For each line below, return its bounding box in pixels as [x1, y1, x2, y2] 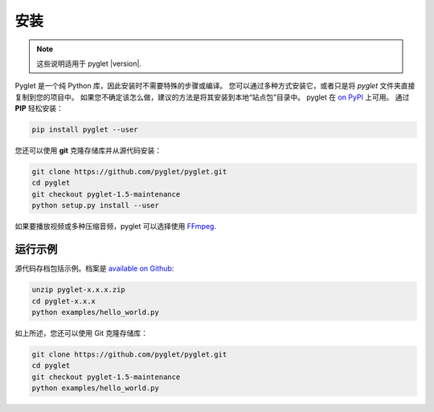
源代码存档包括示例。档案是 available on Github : [14, 263, 174, 273]
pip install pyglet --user [31, 125, 138, 134]
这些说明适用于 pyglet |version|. [36, 59, 142, 68]
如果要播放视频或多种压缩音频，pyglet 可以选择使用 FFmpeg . [14, 222, 217, 231]
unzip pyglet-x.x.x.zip [31, 285, 126, 295]
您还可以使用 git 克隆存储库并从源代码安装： [14, 145, 162, 156]
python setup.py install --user [31, 201, 160, 210]
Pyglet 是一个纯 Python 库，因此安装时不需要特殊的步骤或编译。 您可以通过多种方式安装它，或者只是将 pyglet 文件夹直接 [14, 81, 416, 91]
